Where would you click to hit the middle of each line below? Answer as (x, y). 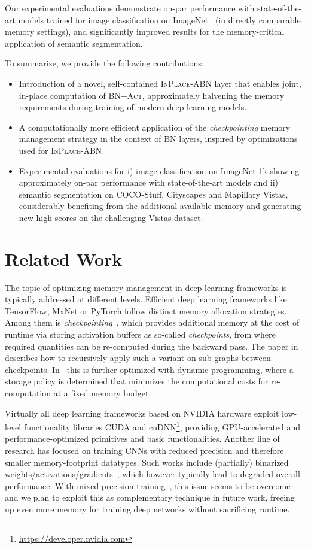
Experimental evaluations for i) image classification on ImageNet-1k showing (159, 170)
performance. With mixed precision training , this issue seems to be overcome (148, 485)
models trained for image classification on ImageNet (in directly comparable (159, 19)
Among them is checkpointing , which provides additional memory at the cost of (152, 322)
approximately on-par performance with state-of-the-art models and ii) (148, 182)
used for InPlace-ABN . (62, 150)
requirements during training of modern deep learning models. (133, 107)
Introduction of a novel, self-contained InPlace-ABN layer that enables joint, (160, 83)
